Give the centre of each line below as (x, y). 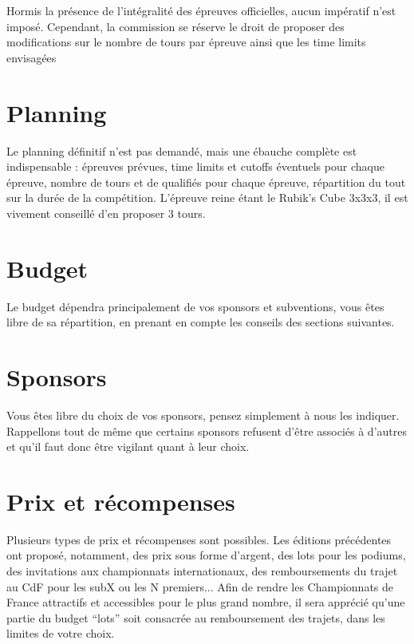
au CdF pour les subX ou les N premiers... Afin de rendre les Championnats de (200, 586)
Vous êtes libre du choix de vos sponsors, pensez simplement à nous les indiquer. (203, 415)
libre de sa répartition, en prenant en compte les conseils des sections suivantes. (201, 322)
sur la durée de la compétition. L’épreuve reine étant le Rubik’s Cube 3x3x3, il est (207, 198)
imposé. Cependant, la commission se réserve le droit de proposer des (175, 26)
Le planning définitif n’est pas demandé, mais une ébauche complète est (182, 150)
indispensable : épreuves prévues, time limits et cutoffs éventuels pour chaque (195, 166)
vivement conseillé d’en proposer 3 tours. (106, 213)
